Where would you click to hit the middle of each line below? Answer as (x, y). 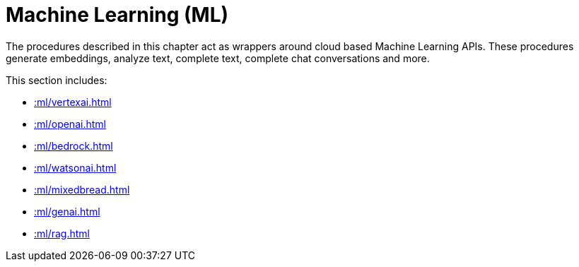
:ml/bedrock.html (74, 146)
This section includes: (57, 80)
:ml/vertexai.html (73, 102)
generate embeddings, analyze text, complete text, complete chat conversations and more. (218, 58)
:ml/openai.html (70, 124)
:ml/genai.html (67, 211)
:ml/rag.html (62, 233)
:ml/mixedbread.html (82, 189)
